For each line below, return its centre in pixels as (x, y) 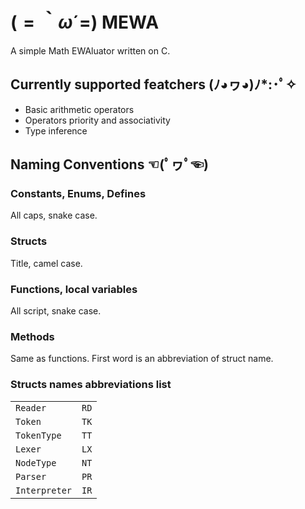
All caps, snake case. (54, 215)
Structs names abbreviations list (91, 385)
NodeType (36, 462)
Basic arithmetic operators (79, 109)
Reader (31, 407)
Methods (32, 336)
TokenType (38, 435)
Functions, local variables (74, 289)
